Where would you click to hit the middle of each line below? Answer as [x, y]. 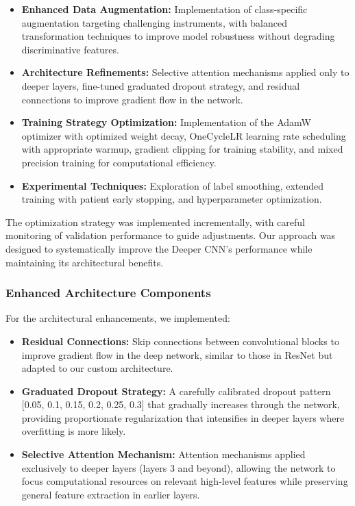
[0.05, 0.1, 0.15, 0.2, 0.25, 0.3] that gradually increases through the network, [181, 404]
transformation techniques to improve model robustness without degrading [178, 36]
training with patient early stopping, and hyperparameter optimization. [172, 199]
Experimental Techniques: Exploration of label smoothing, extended [173, 185]
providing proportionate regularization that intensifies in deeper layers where [183, 417]
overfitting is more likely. [74, 431]
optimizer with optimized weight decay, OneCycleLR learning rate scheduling [184, 135]
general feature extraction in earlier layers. [111, 494]
